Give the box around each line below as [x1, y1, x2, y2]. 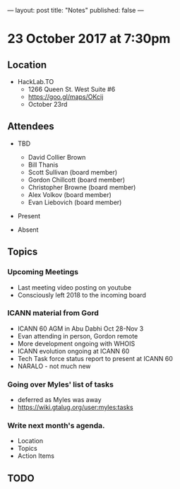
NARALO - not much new [17, 362, 91, 370]
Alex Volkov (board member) [28, 190, 112, 199]
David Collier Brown [28, 153, 86, 161]
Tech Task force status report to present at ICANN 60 [17, 354, 173, 363]
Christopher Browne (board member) [28, 183, 136, 192]
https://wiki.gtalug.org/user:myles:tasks [17, 403, 133, 412]
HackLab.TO [17, 78, 54, 86]
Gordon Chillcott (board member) [28, 175, 126, 184]
